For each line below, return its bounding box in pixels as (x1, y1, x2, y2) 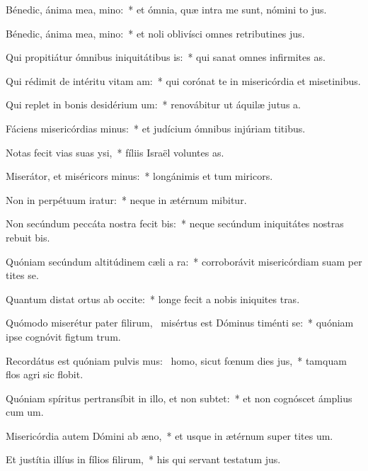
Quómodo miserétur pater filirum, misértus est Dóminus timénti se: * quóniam (6, 315, 354, 330)
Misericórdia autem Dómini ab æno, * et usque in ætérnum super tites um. (6, 428, 333, 443)
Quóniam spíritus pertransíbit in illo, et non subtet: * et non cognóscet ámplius (6, 390, 352, 405)
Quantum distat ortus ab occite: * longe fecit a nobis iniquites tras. (6, 291, 300, 306)
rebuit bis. (6, 229, 50, 244)
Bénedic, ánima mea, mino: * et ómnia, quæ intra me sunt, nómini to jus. (6, 2, 327, 16)
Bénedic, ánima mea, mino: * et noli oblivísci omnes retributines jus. (6, 25, 305, 40)
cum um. (6, 404, 44, 419)
